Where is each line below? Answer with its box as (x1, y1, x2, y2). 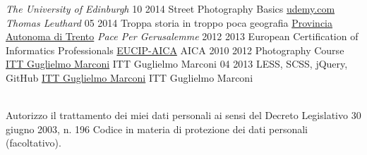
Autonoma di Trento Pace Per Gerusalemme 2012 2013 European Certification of (6, 29, 359, 44)
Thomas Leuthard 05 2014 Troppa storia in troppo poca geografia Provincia (6, 15, 333, 30)
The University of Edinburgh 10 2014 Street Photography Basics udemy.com (6, 1, 335, 15)
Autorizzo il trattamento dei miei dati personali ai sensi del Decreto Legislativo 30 (6, 108, 361, 123)
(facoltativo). (6, 135, 61, 150)
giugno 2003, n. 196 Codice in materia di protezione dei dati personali (6, 121, 308, 136)
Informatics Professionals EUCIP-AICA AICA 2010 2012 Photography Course (6, 42, 344, 57)
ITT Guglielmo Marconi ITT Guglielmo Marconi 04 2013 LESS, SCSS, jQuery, (6, 56, 348, 71)
